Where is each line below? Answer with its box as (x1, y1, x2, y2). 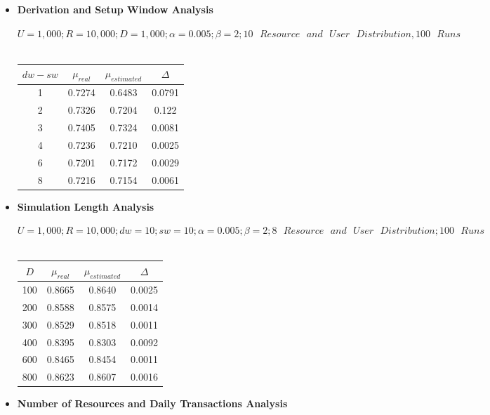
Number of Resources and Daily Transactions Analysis (17, 396, 288, 411)
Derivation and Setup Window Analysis (17, 2, 213, 16)
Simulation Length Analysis (17, 199, 154, 213)
